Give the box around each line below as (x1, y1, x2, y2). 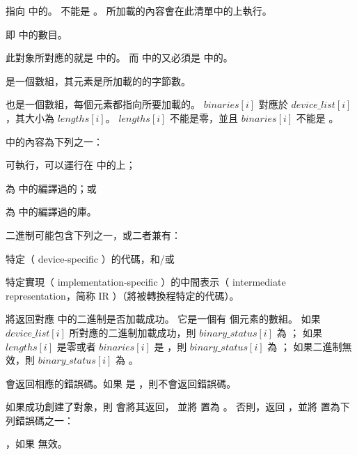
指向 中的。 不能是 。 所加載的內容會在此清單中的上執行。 (6, 3, 272, 17)
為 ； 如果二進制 (267, 339, 342, 353)
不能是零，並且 (170, 110, 239, 125)
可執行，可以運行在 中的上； (6, 157, 136, 172)
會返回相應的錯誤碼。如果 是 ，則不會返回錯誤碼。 (6, 376, 237, 390)
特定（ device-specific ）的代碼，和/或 (6, 251, 175, 265)
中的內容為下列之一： (6, 134, 103, 148)
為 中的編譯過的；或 (6, 180, 97, 195)
